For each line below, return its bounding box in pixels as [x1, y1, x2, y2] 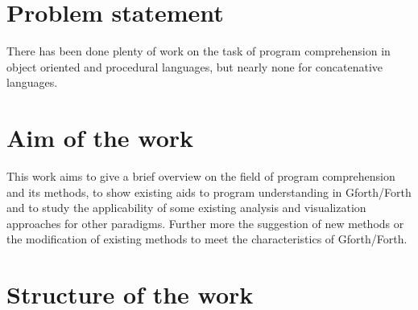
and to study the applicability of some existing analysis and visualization [6, 199, 366, 216]
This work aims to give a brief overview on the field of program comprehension [6, 168, 395, 185]
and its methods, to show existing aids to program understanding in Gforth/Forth [6, 183, 412, 200]
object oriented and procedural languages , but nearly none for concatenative [6, 58, 383, 75]
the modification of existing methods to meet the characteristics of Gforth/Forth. [6, 230, 408, 247]
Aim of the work [6, 121, 194, 154]
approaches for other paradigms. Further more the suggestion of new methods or [6, 214, 404, 231]
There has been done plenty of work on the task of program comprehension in [6, 43, 391, 59]
